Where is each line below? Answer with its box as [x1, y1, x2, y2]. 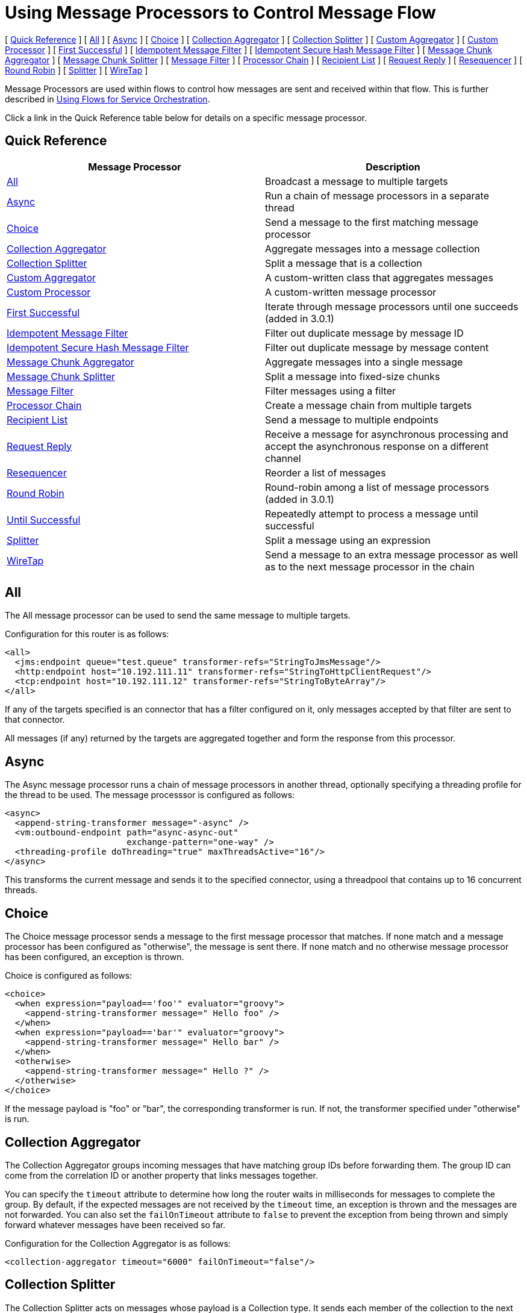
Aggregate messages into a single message [265, 355, 463, 368]
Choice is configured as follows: [5, 970, 133, 981]
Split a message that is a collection [265, 257, 422, 269]
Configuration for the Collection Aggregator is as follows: [5, 1238, 231, 1249]
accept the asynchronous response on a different [265, 440, 489, 452]
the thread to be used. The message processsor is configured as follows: [5, 790, 295, 800]
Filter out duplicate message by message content [265, 341, 489, 354]
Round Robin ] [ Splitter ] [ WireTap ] [5, 64, 148, 75]
